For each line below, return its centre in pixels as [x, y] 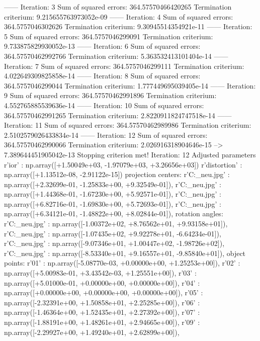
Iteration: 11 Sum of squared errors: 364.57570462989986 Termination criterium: [128, 125]
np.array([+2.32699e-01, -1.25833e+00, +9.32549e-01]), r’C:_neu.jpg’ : [113, 184]
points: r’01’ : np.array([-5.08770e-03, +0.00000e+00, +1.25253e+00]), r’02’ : [122, 263]
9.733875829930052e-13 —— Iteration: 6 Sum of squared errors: [102, 46]
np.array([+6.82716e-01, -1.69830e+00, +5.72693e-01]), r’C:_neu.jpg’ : [113, 203]
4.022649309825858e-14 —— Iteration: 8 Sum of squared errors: [102, 76]
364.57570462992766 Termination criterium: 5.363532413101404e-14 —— [116, 56]
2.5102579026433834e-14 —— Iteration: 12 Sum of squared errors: [106, 135]
